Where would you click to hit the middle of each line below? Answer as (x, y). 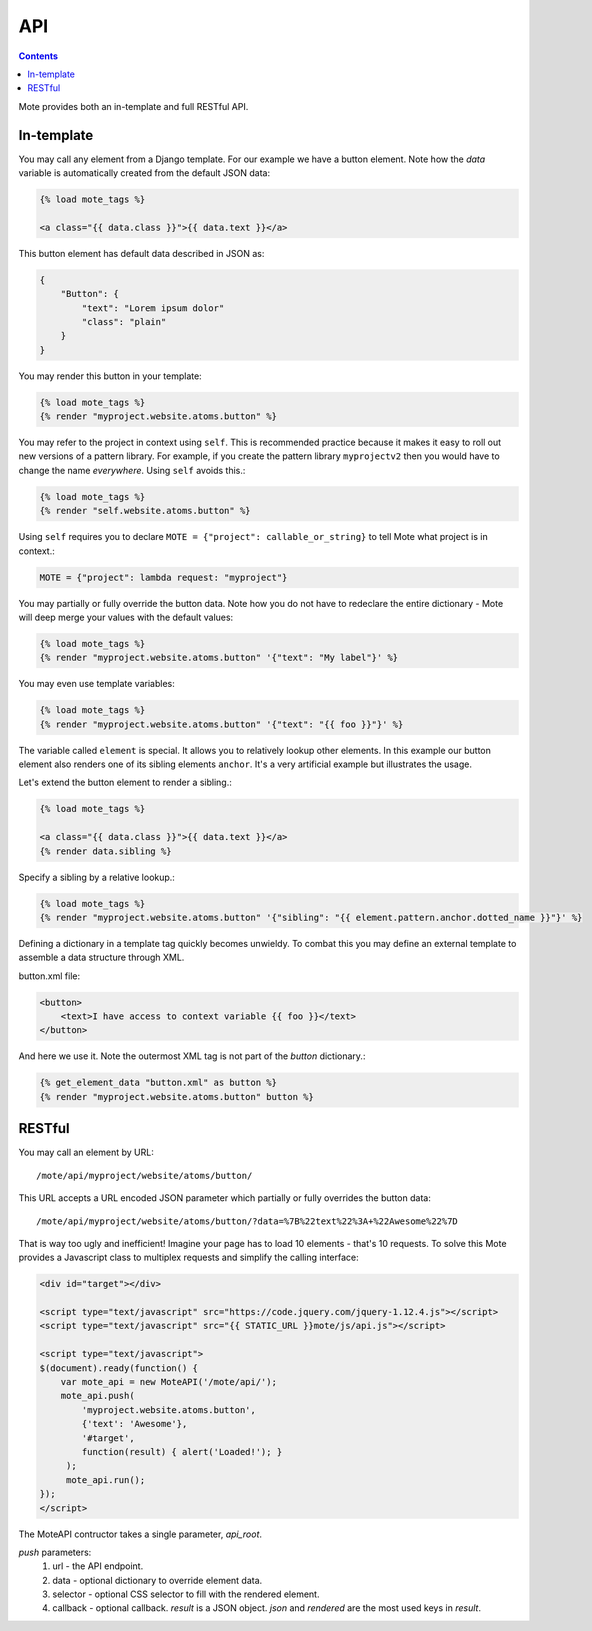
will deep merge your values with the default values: (126, 617)
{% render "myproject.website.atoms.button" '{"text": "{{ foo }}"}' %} (221, 724)
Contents (38, 56)
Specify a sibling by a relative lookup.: (96, 877)
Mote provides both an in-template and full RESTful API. (133, 106)
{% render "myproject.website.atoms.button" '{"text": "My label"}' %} (219, 658)
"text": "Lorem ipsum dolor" (153, 308)
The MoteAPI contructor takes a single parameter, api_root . (140, 1534)
